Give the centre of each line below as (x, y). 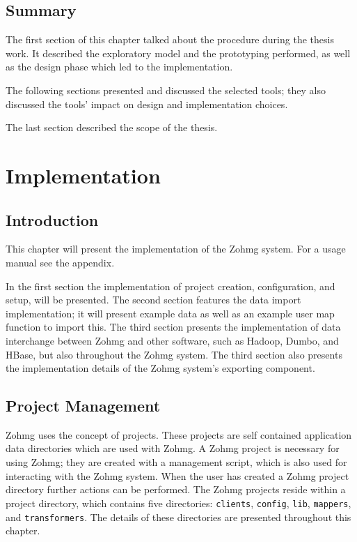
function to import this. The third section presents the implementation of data (173, 327)
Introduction (52, 219)
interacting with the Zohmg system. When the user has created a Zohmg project (177, 475)
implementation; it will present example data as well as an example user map (170, 313)
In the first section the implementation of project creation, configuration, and (170, 286)
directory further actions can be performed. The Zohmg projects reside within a (176, 489)
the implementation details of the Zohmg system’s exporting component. (160, 368)
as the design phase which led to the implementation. (119, 67)
